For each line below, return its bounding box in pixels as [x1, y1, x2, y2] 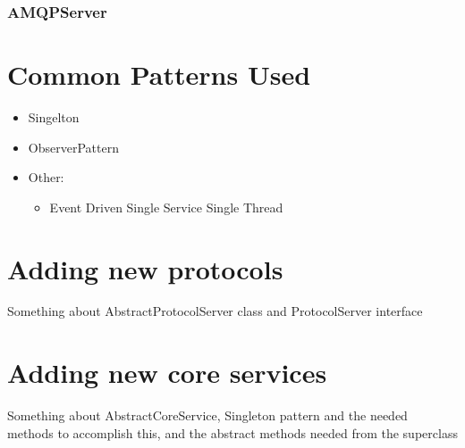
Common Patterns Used [7, 56, 311, 93]
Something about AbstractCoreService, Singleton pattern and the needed [7, 406, 408, 425]
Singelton [28, 107, 80, 126]
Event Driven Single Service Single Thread [49, 197, 283, 216]
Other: [28, 168, 64, 187]
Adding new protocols [7, 250, 283, 286]
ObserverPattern [28, 137, 119, 156]
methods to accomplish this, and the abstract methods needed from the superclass [7, 423, 458, 442]
